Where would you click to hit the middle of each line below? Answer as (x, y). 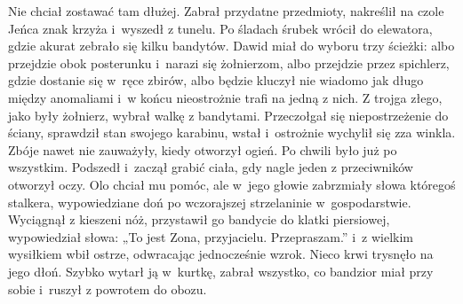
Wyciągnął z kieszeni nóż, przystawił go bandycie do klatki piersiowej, (199, 219)
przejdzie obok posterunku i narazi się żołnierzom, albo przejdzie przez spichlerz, (229, 62)
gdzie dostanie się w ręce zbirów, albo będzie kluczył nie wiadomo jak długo (216, 80)
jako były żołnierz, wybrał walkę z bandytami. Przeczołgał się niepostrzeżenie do (228, 115)
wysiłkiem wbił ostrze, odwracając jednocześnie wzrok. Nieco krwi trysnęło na (221, 254)
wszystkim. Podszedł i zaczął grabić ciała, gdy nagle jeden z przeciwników (211, 167)
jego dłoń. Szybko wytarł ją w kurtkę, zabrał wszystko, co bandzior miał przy (221, 271)
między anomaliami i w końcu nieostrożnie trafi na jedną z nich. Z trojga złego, (225, 97)
